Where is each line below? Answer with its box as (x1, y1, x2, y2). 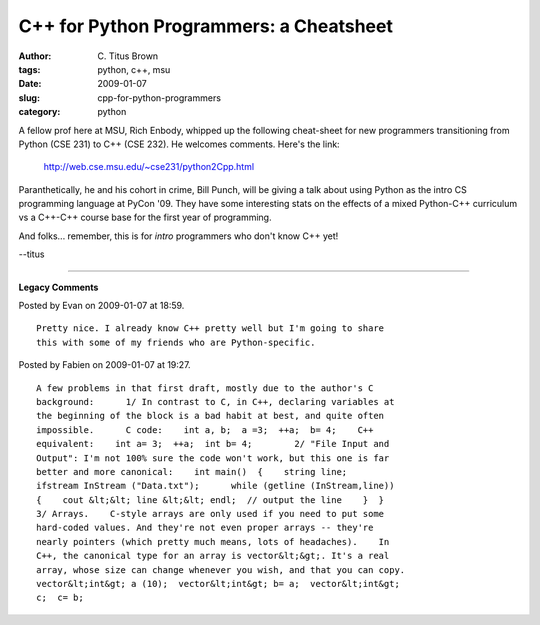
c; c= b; (36, 592, 84, 604)
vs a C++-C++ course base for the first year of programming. (18, 211, 272, 224)
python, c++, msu (97, 63, 171, 75)
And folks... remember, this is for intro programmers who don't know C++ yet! (18, 230, 339, 242)
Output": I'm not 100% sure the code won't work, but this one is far (36, 452, 390, 464)
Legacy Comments (18, 281, 99, 293)
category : (18, 106, 61, 118)
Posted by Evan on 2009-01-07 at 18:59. (18, 300, 185, 312)
